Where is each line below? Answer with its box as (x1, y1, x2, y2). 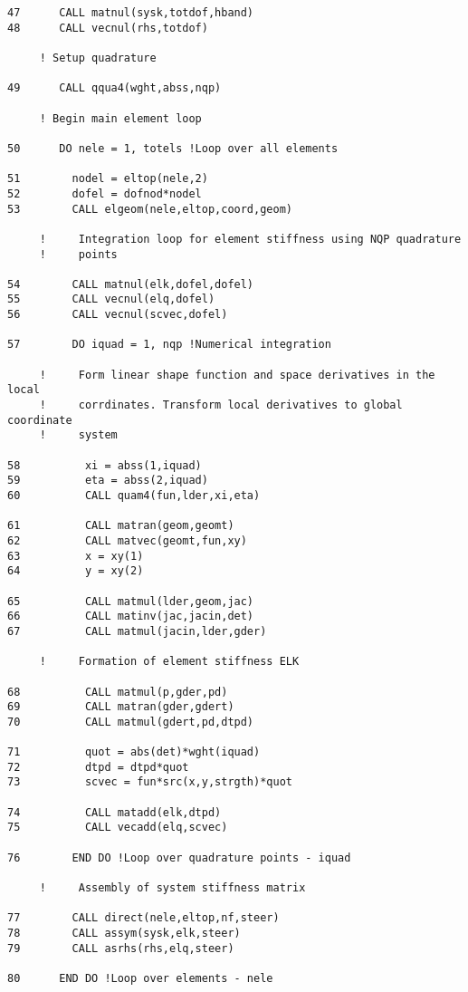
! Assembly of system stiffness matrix (39, 881, 306, 895)
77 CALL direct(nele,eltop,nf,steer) (7, 911, 280, 925)
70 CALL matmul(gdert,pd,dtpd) (7, 715, 254, 728)
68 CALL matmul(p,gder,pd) (7, 685, 228, 698)
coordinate (7, 413, 72, 427)
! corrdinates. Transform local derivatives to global (39, 399, 403, 412)
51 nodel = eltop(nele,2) (7, 172, 208, 186)
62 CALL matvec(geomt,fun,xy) (7, 534, 247, 547)
